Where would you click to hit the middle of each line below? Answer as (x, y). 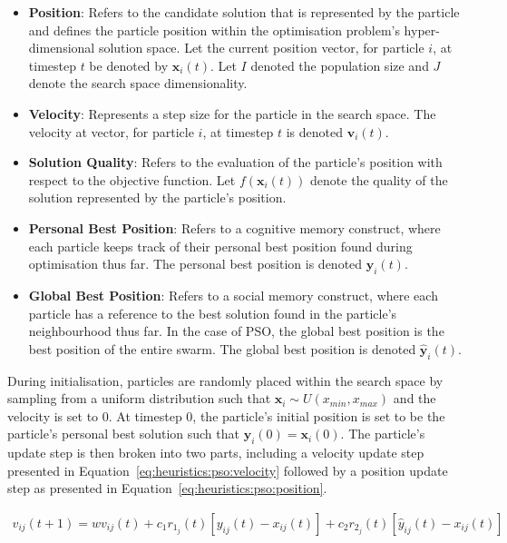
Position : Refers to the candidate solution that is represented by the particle (244, 12)
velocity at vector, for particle (111, 131)
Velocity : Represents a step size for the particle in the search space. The (232, 113)
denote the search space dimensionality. (138, 83)
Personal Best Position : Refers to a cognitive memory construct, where (234, 227)
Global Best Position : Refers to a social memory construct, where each (233, 295)
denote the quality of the (379, 179)
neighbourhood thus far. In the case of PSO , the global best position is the (236, 331)
